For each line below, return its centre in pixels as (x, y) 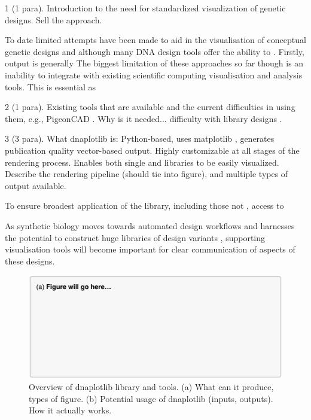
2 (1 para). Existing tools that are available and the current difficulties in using (150, 107)
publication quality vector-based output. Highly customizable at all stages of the (152, 150)
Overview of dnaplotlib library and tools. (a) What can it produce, (151, 387)
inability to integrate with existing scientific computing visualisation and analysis (154, 74)
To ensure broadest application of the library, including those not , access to (144, 206)
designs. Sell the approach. (54, 19)
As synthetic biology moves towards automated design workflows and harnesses (150, 225)
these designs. (30, 261)
